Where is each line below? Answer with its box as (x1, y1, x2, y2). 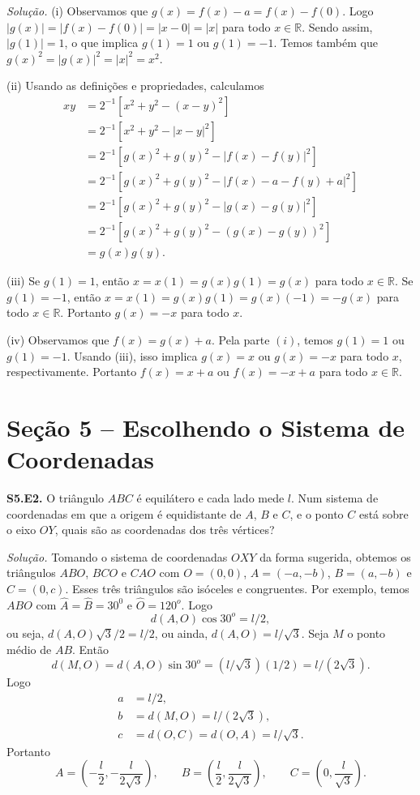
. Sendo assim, (302, 18, 373, 35)
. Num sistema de (291, 489, 379, 506)
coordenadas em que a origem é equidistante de (6, 505, 242, 522)
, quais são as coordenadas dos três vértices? (54, 521, 275, 538)
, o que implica (64, 34, 139, 51)
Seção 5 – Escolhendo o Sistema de (6, 410, 405, 443)
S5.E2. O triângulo (6, 489, 105, 506)
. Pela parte (211, 331, 270, 348)
